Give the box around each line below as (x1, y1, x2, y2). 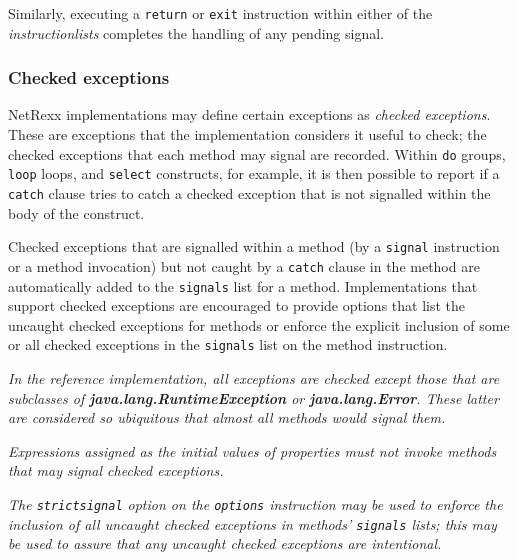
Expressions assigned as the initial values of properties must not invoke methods (8, 440, 497, 461)
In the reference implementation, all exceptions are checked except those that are (8, 368, 500, 389)
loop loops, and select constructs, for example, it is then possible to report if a (8, 163, 500, 184)
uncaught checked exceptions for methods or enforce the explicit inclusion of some (8, 314, 510, 335)
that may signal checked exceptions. (8, 460, 224, 481)
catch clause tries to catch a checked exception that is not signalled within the (8, 182, 491, 203)
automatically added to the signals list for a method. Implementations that (8, 275, 478, 296)
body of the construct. (8, 202, 145, 223)
